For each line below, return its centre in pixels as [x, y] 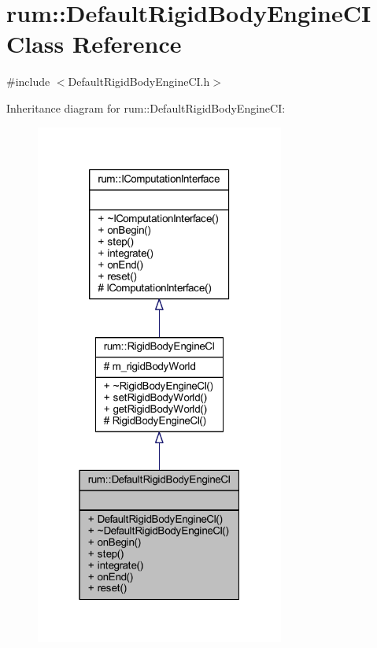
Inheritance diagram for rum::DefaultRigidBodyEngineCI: [146, 107]
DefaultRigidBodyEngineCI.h [139, 81]
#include [28, 81]
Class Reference [94, 44]
